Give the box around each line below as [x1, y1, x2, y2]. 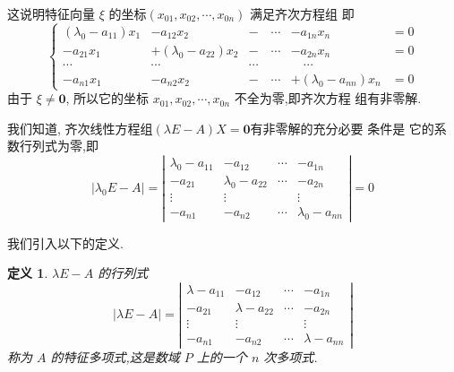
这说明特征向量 [7, 4, 95, 22]
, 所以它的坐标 [65, 89, 150, 108]
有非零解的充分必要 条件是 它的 [250, 118, 434, 137]
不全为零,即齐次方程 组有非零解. [234, 89, 422, 108]
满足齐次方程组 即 [249, 4, 355, 22]
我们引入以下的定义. [7, 233, 124, 252]
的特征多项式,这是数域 [50, 347, 180, 366]
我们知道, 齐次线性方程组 [7, 118, 153, 137]
